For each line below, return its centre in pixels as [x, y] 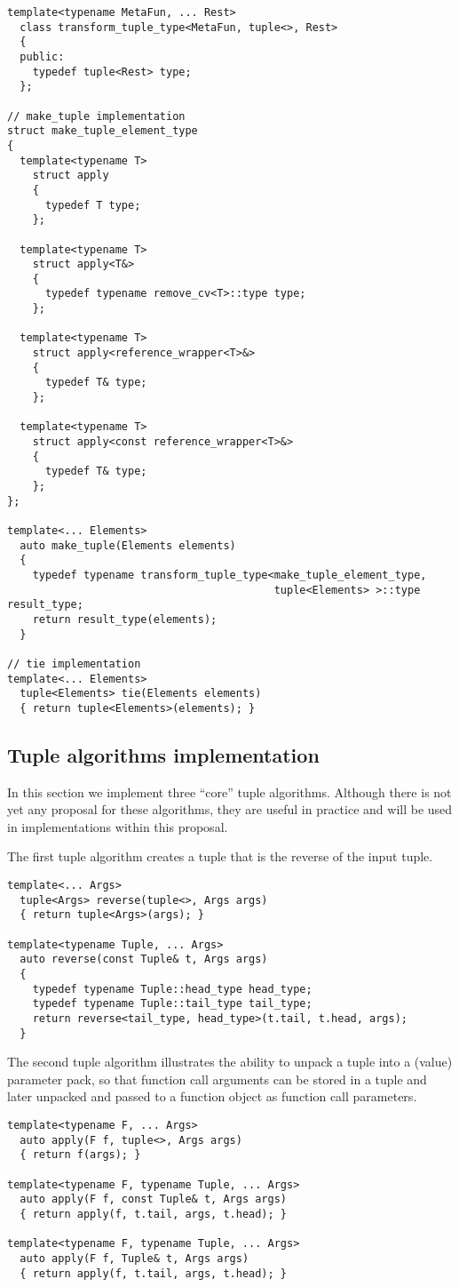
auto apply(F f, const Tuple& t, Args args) [153, 1199]
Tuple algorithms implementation [163, 754]
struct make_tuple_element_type [103, 131]
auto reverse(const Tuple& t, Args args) [144, 959]
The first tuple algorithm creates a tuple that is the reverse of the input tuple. [220, 856]
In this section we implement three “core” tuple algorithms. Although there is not [229, 791]
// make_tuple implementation [96, 116]
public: [42, 56]
